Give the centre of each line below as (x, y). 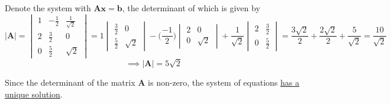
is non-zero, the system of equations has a (224, 82)
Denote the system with (48, 8)
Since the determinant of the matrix (70, 82)
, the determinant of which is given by (191, 8)
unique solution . (34, 94)
